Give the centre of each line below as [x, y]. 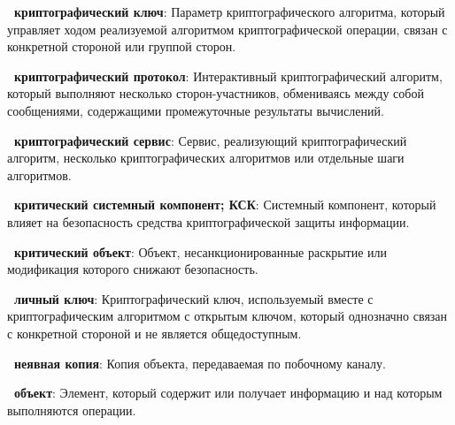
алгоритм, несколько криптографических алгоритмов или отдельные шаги [206, 158]
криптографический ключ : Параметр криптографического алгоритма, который [230, 11]
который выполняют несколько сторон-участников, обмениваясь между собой [216, 93]
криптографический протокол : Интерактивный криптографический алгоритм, [228, 76]
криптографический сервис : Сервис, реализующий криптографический [211, 140]
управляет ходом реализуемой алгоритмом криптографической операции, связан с [227, 29]
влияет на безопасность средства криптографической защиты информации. [208, 221]
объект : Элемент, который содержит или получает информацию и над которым [228, 393]
